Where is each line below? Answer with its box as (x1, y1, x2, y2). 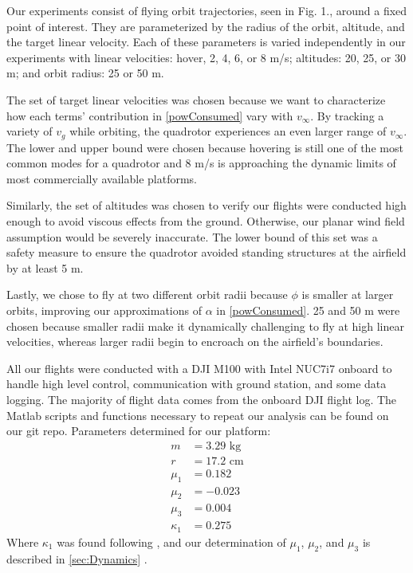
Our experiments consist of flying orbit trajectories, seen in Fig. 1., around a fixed (6, 2, 407, 18)
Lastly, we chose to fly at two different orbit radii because (6, 286, 288, 303)
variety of (6, 123, 53, 139)
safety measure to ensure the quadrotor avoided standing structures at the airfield (6, 244, 407, 261)
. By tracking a (310, 107, 384, 124)
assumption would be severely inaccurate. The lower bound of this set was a (6, 228, 378, 245)
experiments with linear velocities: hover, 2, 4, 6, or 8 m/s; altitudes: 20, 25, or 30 (6, 49, 406, 65)
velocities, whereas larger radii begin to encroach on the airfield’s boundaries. (6, 333, 383, 350)
